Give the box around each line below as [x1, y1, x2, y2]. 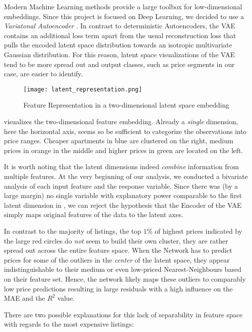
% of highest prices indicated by [147, 225, 242, 236]
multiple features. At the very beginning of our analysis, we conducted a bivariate [4, 171, 248, 181]
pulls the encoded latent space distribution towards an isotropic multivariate [4, 40, 233, 50]
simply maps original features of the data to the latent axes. [4, 209, 183, 220]
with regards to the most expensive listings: [4, 319, 134, 329]
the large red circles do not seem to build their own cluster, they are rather [4, 235, 228, 245]
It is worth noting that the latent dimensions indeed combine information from [4, 161, 239, 172]
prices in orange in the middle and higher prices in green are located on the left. [4, 145, 243, 155]
